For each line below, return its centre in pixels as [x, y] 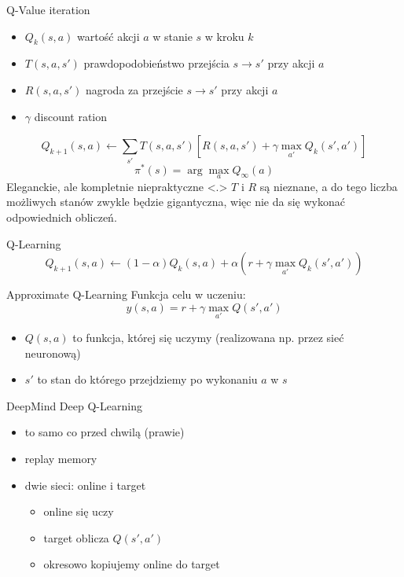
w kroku [224, 36]
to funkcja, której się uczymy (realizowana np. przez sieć [208, 337]
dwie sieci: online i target [85, 485]
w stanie [173, 36]
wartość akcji [108, 36]
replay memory [61, 458]
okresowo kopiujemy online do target [132, 564]
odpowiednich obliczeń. [62, 217]
